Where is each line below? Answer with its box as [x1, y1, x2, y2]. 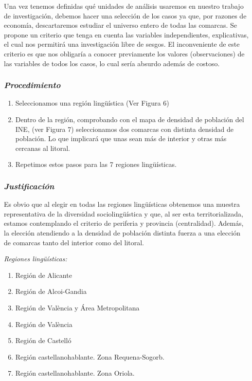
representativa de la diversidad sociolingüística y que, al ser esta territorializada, [4, 208, 243, 218]
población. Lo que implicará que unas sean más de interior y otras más [15, 133, 227, 144]
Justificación [4, 180, 54, 192]
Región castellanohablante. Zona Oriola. [15, 368, 135, 378]
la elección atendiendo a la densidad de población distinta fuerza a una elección [4, 227, 240, 237]
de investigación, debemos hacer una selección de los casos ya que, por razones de [4, 10, 247, 20]
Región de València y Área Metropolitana [15, 302, 140, 312]
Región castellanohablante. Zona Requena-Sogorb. [15, 351, 164, 362]
